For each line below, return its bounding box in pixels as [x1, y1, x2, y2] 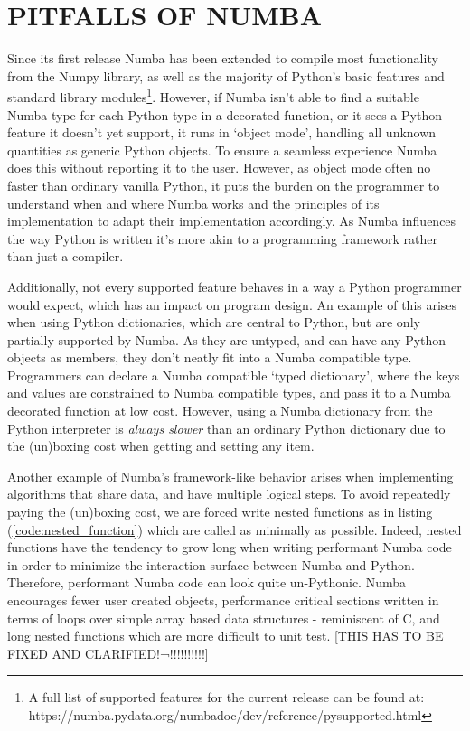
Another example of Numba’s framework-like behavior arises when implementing [7, 466, 454, 485]
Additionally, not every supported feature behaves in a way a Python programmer [7, 276, 462, 295]
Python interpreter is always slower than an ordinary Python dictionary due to [7, 418, 446, 437]
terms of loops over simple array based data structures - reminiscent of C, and [7, 608, 440, 627]
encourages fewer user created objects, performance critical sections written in [7, 591, 439, 609]
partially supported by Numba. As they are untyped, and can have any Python [7, 330, 446, 349]
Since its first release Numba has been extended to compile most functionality [7, 49, 438, 68]
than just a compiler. [7, 247, 124, 266]
